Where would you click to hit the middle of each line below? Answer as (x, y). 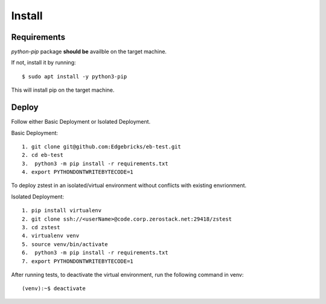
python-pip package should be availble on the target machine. (89, 52)
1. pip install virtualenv (62, 211)
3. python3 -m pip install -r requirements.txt (95, 163)
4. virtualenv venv (51, 236)
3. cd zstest (41, 227)
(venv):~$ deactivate (54, 289)
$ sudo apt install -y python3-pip (75, 76)
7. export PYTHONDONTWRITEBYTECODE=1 (78, 261)
